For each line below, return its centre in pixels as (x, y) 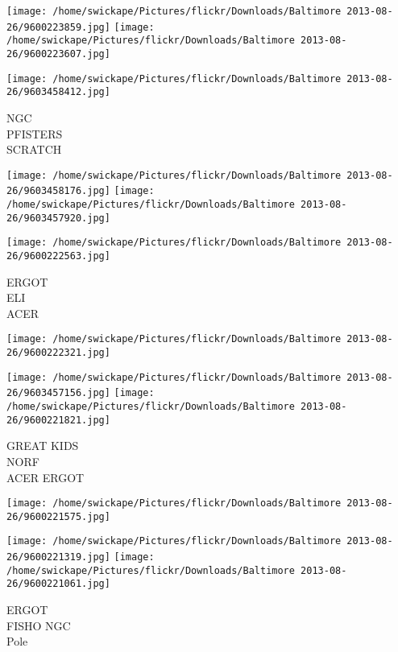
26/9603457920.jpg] (58, 218)
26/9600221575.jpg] (58, 516)
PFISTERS (35, 133)
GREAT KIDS (43, 446)
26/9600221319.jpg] (58, 557)
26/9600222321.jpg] (58, 353)
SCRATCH (34, 149)
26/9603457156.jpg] (58, 393)
